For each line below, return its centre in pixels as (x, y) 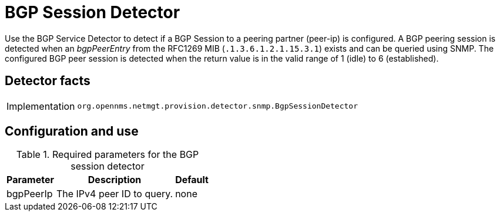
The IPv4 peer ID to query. (115, 194)
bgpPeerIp (30, 194)
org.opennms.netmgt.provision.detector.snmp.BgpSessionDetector (217, 106)
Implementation (41, 106)
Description (115, 180)
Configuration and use (72, 131)
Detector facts (48, 81)
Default (192, 180)
